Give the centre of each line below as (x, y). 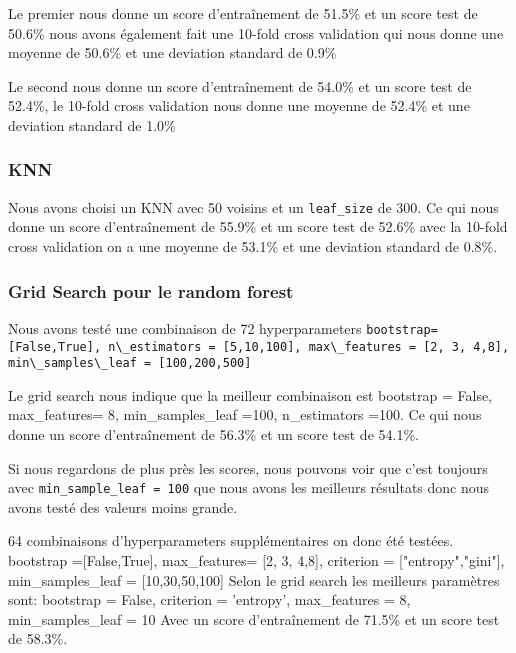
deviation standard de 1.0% (92, 124)
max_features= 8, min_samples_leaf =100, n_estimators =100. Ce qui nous (245, 414)
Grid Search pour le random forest (151, 290)
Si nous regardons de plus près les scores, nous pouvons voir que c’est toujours (248, 467)
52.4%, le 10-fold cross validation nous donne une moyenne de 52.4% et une (239, 105)
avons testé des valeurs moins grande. (123, 506)
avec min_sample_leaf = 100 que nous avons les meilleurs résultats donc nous (249, 487)
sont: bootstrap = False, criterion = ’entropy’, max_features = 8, (209, 599)
